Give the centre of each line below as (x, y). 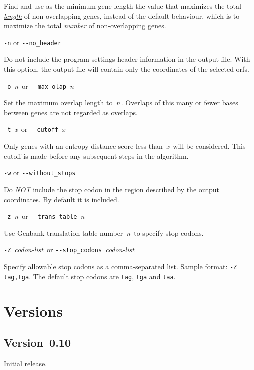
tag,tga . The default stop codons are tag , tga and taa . (90, 276)
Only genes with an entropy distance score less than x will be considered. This (125, 146)
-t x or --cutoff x (35, 129)
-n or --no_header (33, 42)
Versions (34, 310)
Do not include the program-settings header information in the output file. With (127, 59)
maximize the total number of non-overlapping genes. (85, 26)
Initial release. (26, 363)
